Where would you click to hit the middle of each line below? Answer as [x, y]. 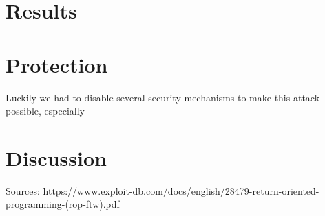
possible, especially [45, 111]
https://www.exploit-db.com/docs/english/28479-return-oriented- [181, 190]
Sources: [23, 190]
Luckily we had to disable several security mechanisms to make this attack [163, 97]
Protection [57, 64]
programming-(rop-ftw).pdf [63, 204]
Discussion [56, 157]
